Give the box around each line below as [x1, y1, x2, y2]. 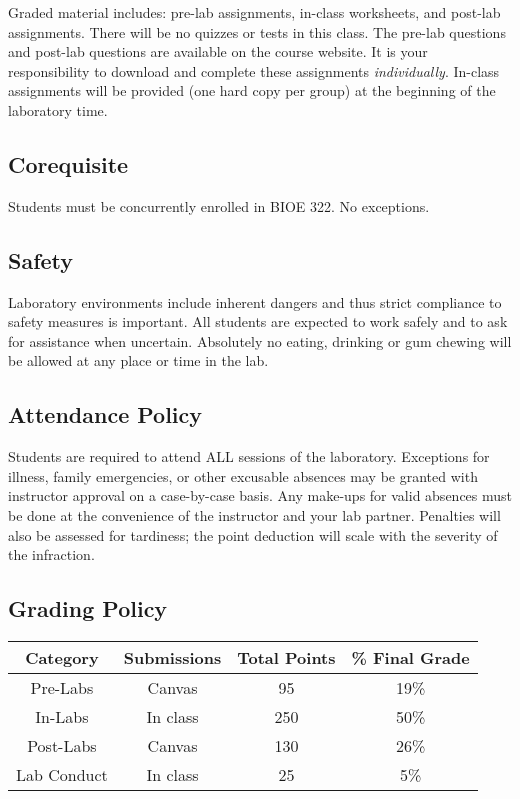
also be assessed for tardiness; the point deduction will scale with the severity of [8, 524, 498, 545]
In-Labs [35, 704, 89, 728]
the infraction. [8, 544, 95, 565]
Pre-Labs [30, 675, 94, 699]
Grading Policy [8, 593, 168, 624]
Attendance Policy [8, 399, 203, 430]
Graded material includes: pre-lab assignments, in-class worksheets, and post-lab [8, 2, 501, 22]
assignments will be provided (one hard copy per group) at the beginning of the [8, 80, 496, 101]
